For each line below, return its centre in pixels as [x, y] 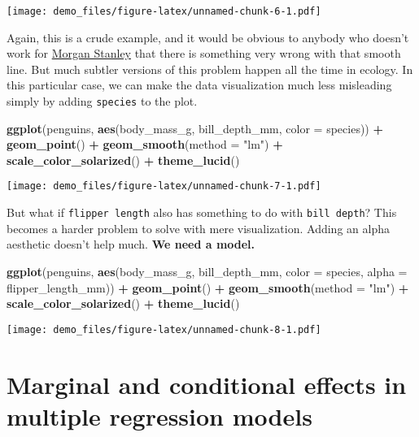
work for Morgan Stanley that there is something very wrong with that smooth [204, 53]
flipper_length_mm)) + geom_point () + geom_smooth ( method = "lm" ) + [208, 287]
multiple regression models [159, 415]
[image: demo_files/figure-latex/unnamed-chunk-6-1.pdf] [164, 11]
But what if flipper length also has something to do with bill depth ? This [202, 212]
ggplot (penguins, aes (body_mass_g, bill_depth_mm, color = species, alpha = [207, 271]
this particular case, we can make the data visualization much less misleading [199, 85]
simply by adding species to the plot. [102, 101]
